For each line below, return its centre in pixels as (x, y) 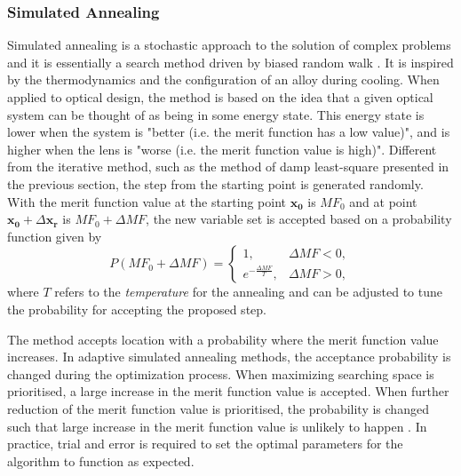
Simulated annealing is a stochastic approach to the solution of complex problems (229, 45)
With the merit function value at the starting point (147, 201)
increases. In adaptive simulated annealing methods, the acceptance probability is (229, 357)
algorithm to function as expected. (101, 460)
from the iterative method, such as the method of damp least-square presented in (228, 167)
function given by (55, 236)
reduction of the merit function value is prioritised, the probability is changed (218, 408)
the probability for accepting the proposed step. (137, 309)
